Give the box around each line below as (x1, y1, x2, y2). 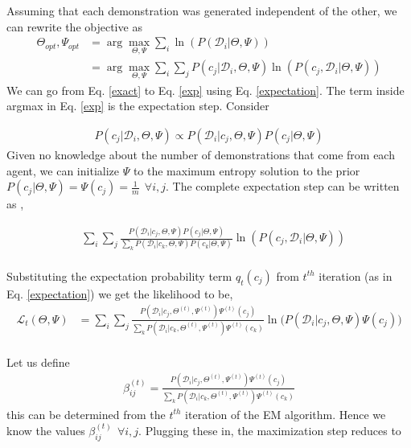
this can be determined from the (6, 405, 166, 422)
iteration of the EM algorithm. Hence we (185, 405, 386, 422)
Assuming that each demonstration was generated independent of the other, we (6, 2, 397, 18)
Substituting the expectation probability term (6, 267, 232, 284)
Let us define (6, 353, 70, 370)
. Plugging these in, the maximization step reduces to (138, 421, 401, 438)
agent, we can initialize (6, 162, 119, 179)
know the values (6, 421, 85, 438)
